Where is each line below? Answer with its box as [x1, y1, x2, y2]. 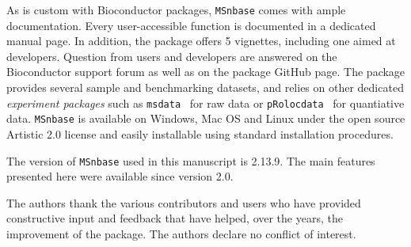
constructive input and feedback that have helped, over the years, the [6, 210, 343, 226]
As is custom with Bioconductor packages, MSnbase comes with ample [6, 2, 346, 17]
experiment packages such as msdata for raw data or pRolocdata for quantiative [6, 94, 405, 111]
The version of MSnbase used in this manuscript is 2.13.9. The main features [6, 152, 375, 169]
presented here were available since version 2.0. [6, 168, 234, 184]
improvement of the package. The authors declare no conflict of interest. [6, 225, 356, 241]
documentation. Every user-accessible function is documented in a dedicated [6, 17, 376, 33]
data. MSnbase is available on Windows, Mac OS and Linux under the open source [6, 110, 405, 127]
